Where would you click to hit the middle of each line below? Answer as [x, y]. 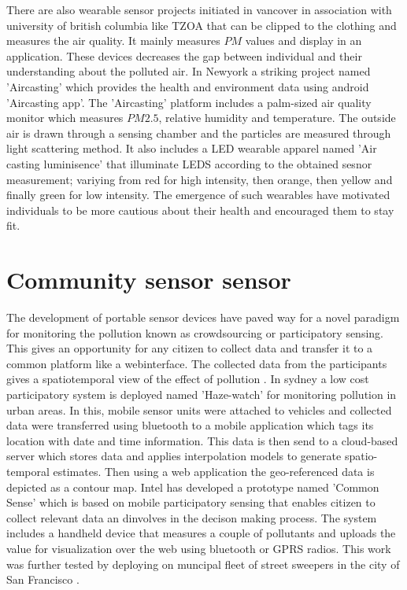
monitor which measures [65, 118]
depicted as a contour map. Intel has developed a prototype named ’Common [193, 487]
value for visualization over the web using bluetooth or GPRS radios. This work [199, 548]
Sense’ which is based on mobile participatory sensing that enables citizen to [191, 502]
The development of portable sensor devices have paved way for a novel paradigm [203, 317]
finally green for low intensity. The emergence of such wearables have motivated [198, 195]
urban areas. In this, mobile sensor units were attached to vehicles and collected [199, 409]
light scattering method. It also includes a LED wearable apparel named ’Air [192, 148]
